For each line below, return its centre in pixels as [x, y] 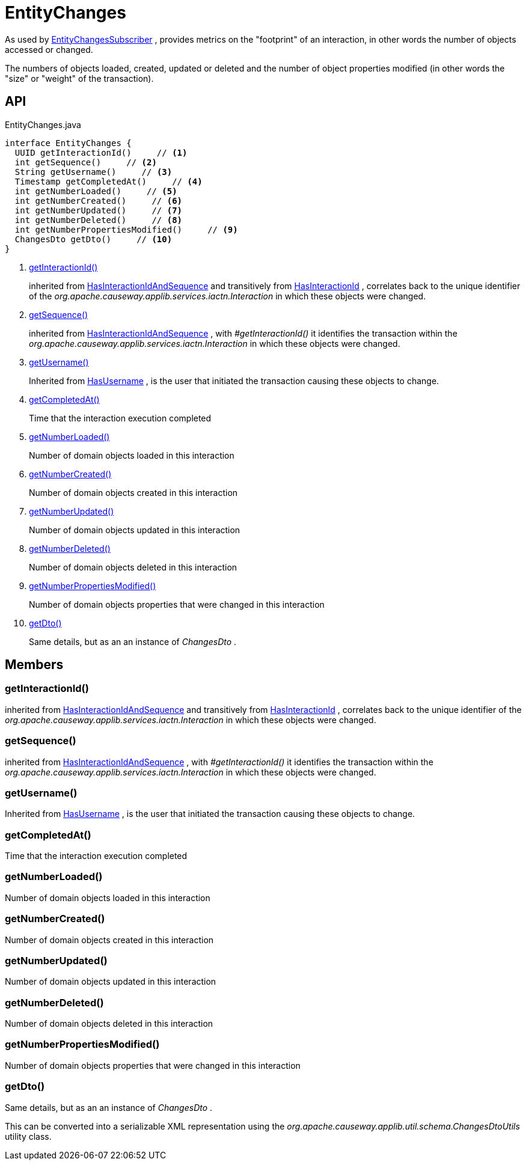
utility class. [28, 1136]
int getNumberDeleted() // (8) [99, 220]
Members [34, 665]
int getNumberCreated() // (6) [99, 200]
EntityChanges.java [43, 124]
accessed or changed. [49, 49]
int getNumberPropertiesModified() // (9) [126, 229]
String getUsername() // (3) [93, 172]
